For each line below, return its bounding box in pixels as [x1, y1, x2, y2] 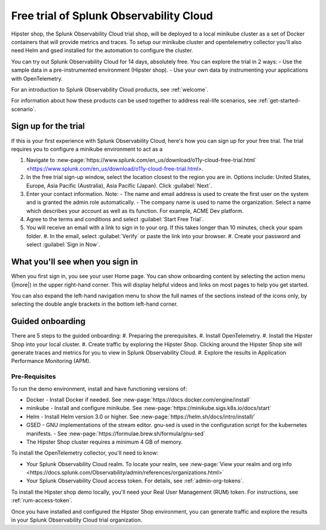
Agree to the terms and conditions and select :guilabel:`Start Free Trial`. [26, 216, 205, 223]
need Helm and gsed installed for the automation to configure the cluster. [11, 47, 193, 54]
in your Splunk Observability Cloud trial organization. [11, 516, 142, 524]
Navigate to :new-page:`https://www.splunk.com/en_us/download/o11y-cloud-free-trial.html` [26, 157, 257, 164]
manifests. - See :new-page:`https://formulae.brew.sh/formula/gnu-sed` [26, 430, 205, 437]
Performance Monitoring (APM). [11, 358, 91, 365]
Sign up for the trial [11, 121, 85, 131]
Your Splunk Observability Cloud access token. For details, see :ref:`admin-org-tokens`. [26, 477, 245, 485]
